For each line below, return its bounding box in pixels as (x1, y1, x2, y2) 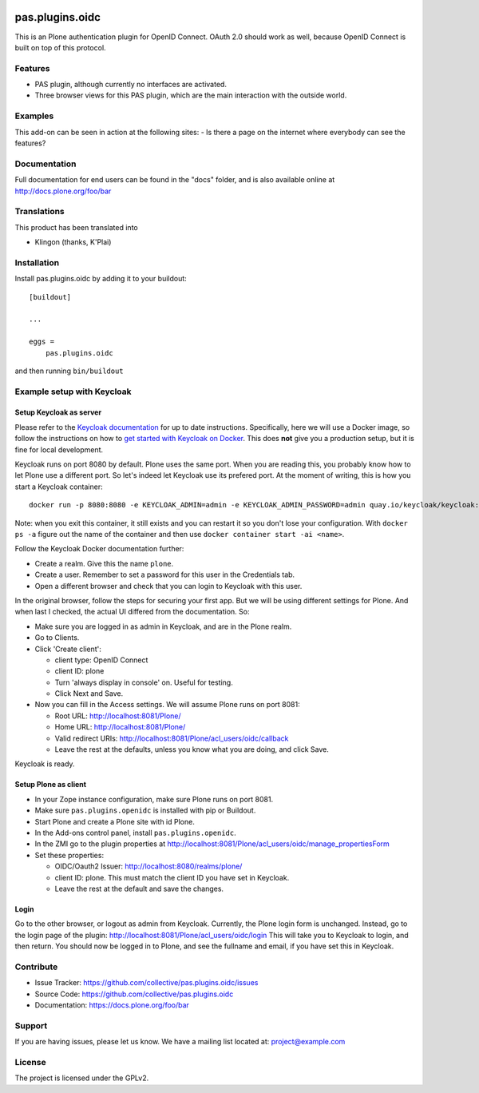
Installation (14, 256, 60, 268)
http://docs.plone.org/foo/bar (14, 186, 112, 196)
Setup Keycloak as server (14, 407, 102, 417)
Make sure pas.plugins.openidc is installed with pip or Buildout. (34, 805, 256, 815)
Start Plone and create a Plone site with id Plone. (34, 817, 195, 826)
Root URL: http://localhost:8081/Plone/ (54, 711, 181, 721)
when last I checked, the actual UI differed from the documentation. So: (14, 607, 250, 617)
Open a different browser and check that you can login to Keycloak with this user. (34, 581, 303, 590)
